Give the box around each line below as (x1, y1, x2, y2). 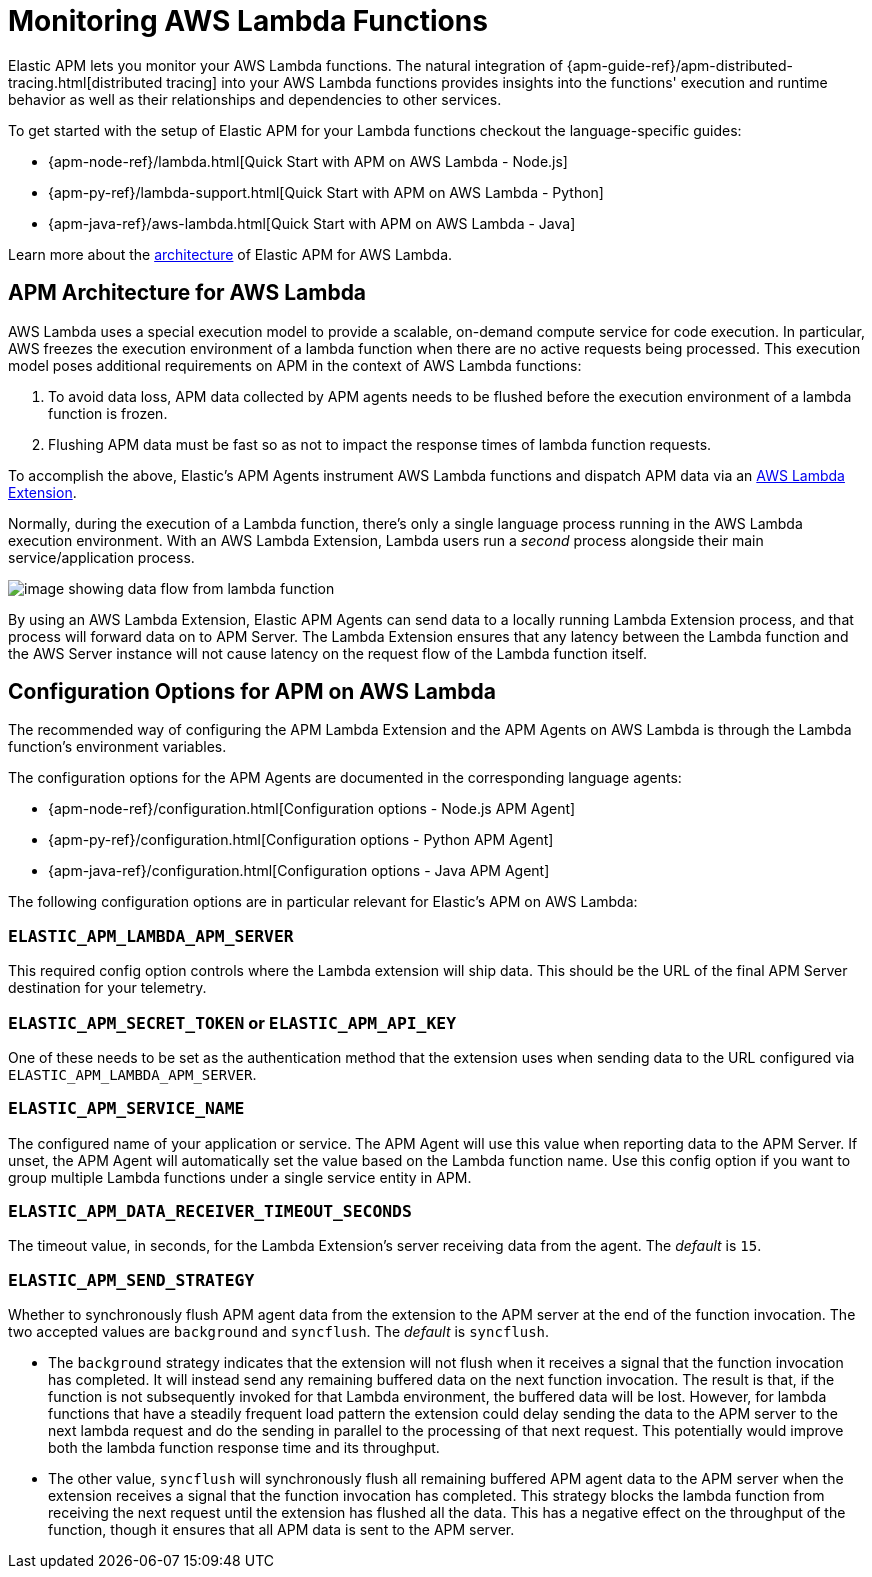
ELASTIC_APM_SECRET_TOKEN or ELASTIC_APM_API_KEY (8, 1012, 456, 1033)
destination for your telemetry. (8, 979, 207, 997)
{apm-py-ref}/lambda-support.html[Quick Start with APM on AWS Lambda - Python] (48, 183, 604, 201)
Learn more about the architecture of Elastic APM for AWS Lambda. (8, 245, 453, 263)
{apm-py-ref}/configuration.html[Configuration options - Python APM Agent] (48, 831, 554, 849)
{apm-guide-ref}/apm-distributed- (566, 56, 794, 74)
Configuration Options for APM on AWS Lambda (8, 679, 496, 705)
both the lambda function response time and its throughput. (48, 1439, 440, 1457)
